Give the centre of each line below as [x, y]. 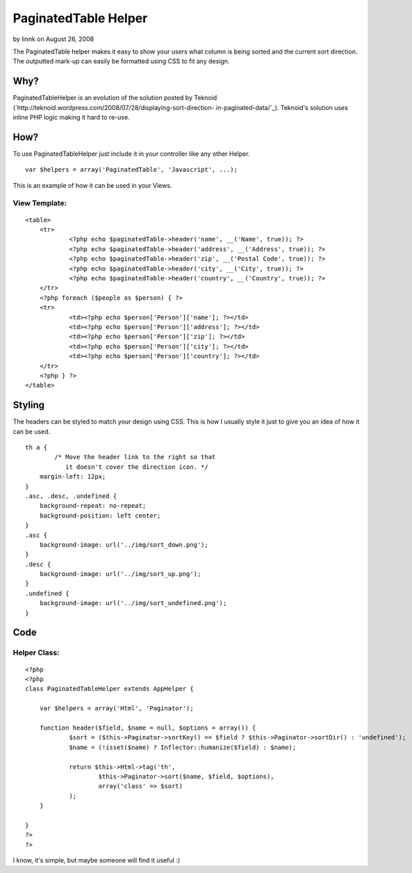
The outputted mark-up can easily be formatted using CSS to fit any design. [121, 61]
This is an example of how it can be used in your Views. [92, 185]
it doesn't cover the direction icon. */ [137, 467]
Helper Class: [36, 652]
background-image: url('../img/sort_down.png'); [124, 545]
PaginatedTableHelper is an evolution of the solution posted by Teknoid [115, 98]
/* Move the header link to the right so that [135, 457]
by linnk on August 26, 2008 [53, 39]
